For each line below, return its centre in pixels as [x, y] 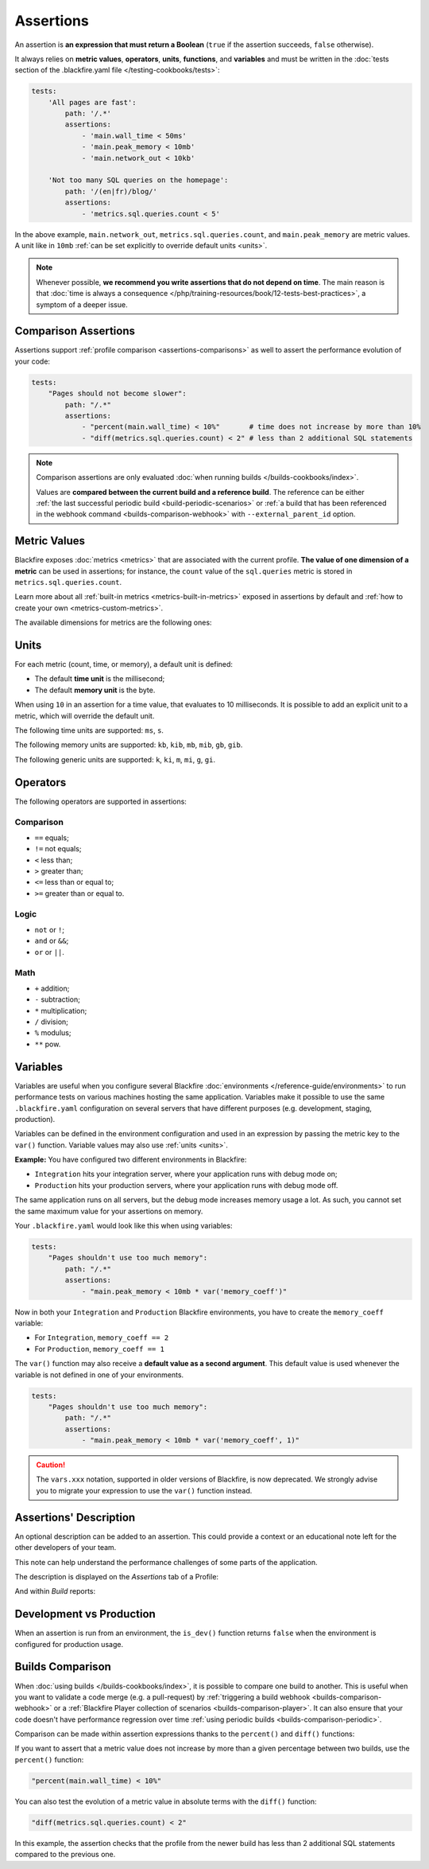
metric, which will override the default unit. [85, 715]
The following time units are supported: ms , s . [89, 730]
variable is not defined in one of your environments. [99, 1374]
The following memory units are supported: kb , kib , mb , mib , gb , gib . [129, 745]
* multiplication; [61, 1010]
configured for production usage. [69, 1644]
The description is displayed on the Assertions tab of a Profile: [116, 1576]
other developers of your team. [66, 1548]
